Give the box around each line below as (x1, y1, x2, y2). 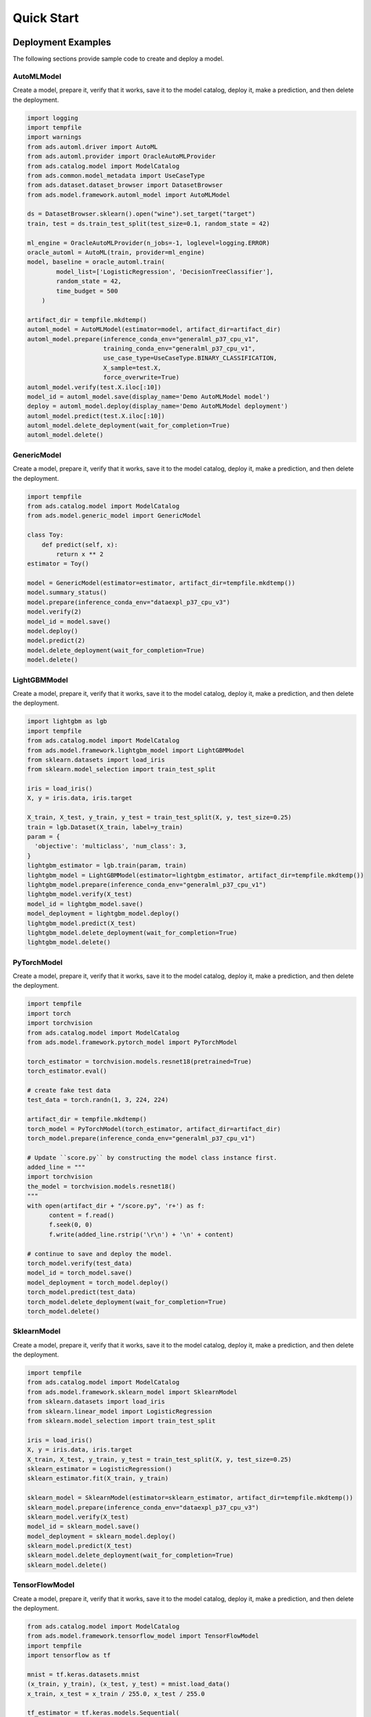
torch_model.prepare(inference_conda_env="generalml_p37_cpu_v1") (27, 1134, 256, 1142)
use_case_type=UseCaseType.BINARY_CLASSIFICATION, (103, 354, 278, 362)
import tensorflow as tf (27, 1652, 111, 1659)
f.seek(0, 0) (49, 1221, 93, 1229)
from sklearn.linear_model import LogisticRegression (27, 1407, 212, 1415)
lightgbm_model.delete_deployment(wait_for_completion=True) (27, 929, 238, 937)
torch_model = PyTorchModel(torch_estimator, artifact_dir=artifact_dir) (27, 1125, 281, 1133)
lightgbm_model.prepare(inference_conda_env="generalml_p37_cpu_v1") (27, 880, 267, 889)
